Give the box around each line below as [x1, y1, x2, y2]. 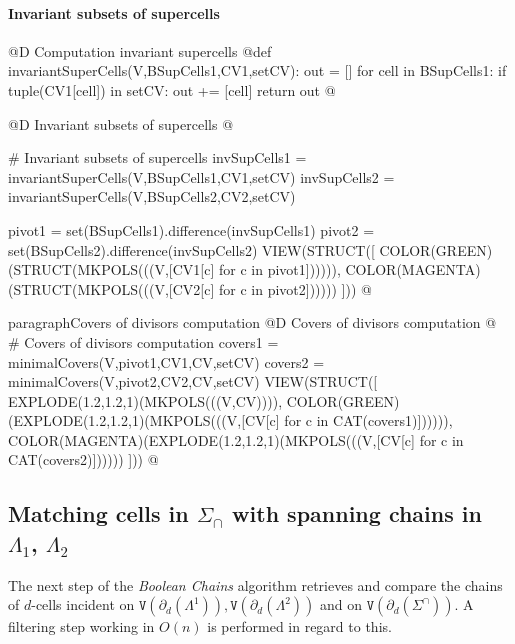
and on [319, 594, 363, 615]
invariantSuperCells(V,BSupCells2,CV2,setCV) [8, 186, 296, 207]
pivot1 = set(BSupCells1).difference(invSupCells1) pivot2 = [8, 219, 375, 240]
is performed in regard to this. [207, 616, 392, 637]
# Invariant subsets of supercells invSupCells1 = [8, 147, 307, 168]
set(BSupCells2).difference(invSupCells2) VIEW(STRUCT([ [8, 239, 375, 260]
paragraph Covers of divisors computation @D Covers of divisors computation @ [8, 312, 497, 333]
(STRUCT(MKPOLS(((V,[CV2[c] [8, 278, 215, 299]
